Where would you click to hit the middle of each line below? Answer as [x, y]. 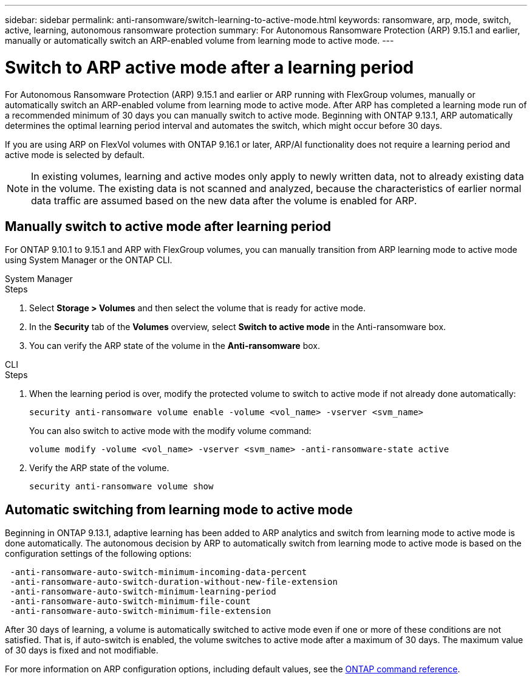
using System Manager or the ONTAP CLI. [89, 260]
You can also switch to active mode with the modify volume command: [170, 431]
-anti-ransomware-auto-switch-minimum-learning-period [143, 592]
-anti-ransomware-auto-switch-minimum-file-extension [141, 611]
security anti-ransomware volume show [121, 487]
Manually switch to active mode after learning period [168, 226]
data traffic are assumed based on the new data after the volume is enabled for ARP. [224, 200]
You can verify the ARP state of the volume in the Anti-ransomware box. [175, 346]
